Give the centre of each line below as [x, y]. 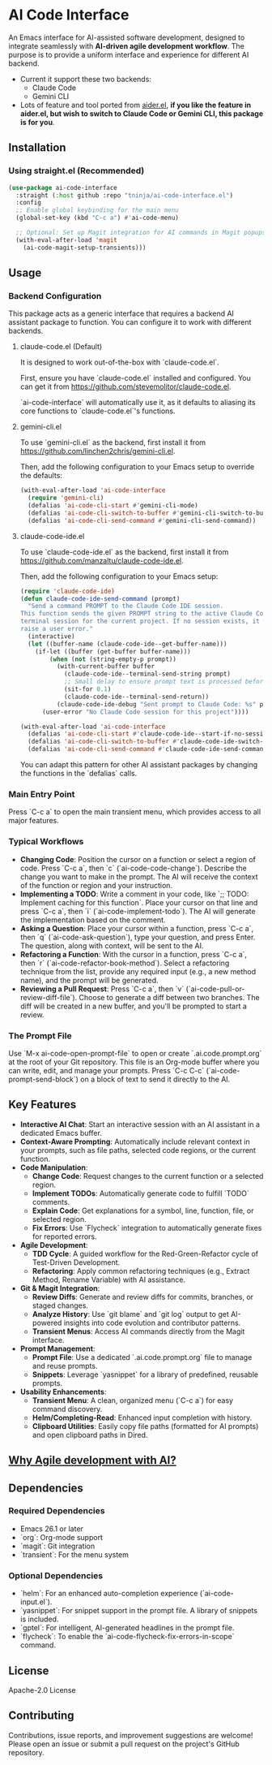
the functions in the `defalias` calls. [79, 774]
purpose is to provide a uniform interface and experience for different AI [129, 54]
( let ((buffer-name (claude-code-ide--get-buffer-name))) [127, 644]
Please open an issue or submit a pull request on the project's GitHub [124, 1744]
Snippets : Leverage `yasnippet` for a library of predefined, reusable [145, 1374]
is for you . [37, 122]
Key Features [42, 1105]
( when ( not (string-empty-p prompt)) [113, 659]
